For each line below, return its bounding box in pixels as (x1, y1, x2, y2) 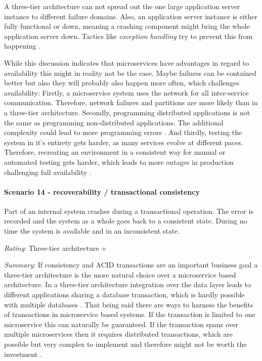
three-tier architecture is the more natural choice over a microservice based (4, 269, 236, 280)
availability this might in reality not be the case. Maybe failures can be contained (4, 67, 256, 78)
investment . (4, 348, 42, 359)
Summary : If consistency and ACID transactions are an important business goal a (4, 259, 258, 270)
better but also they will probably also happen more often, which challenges (4, 77, 240, 88)
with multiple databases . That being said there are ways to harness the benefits (4, 299, 253, 309)
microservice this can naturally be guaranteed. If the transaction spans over (4, 319, 239, 329)
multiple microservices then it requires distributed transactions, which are (4, 329, 233, 339)
